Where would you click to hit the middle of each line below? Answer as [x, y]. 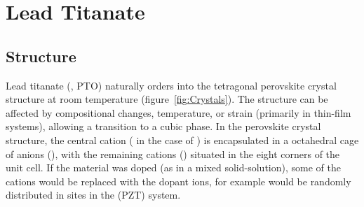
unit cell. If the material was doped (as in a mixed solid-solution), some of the [173, 167]
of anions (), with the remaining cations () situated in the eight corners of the [173, 154]
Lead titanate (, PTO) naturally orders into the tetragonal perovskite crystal [171, 85]
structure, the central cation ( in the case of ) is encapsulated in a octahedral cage [182, 140]
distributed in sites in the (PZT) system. [93, 195]
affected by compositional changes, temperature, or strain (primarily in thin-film [178, 112]
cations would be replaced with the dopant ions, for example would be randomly [178, 181]
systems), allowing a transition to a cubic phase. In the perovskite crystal [163, 126]
